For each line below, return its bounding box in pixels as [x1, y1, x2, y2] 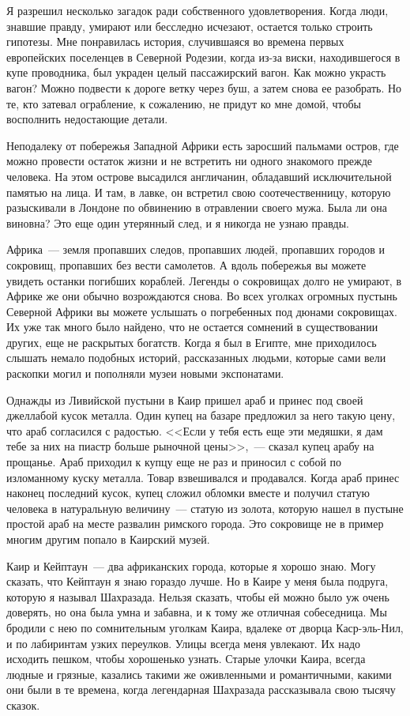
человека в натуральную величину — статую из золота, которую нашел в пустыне [6, 499, 404, 516]
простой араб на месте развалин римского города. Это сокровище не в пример [6, 515, 384, 532]
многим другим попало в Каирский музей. [6, 531, 210, 547]
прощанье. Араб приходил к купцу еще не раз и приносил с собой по [6, 454, 342, 470]
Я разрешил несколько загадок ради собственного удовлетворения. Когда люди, [6, 2, 389, 18]
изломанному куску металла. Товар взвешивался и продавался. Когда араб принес [6, 469, 400, 485]
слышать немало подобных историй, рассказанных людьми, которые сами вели [6, 349, 386, 366]
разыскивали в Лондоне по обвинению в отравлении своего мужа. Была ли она [6, 199, 387, 216]
